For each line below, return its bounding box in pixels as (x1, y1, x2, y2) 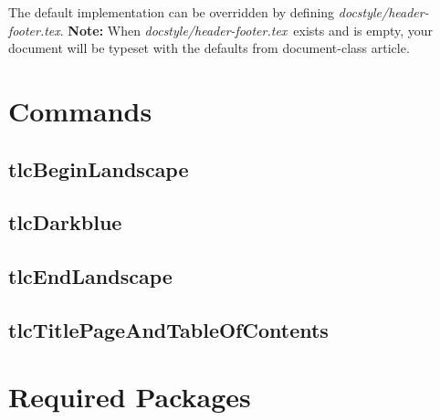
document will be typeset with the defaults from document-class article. (8, 38, 410, 58)
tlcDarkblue (8, 208, 122, 236)
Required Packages (8, 378, 251, 415)
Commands (8, 91, 152, 129)
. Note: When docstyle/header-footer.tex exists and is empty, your (59, 20, 434, 39)
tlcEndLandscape (8, 262, 173, 290)
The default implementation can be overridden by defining (8, 3, 335, 21)
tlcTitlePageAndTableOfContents (8, 315, 329, 343)
